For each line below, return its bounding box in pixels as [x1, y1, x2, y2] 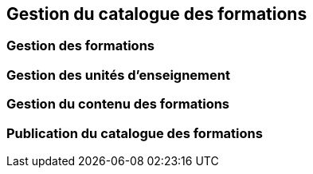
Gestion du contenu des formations [6, 96, 230, 113]
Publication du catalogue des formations [6, 125, 263, 141]
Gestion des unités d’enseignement [6, 66, 230, 83]
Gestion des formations [6, 38, 155, 54]
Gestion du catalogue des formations [6, 4, 307, 24]
